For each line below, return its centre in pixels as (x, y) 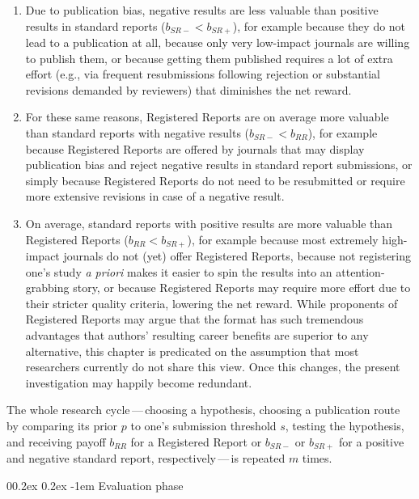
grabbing (47, 288)
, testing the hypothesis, (345, 425)
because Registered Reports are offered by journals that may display (195, 148)
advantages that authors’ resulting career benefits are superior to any (197, 335)
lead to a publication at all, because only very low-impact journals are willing (218, 42)
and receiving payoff (56, 441)
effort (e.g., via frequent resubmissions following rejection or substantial (203, 74)
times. (317, 458)
